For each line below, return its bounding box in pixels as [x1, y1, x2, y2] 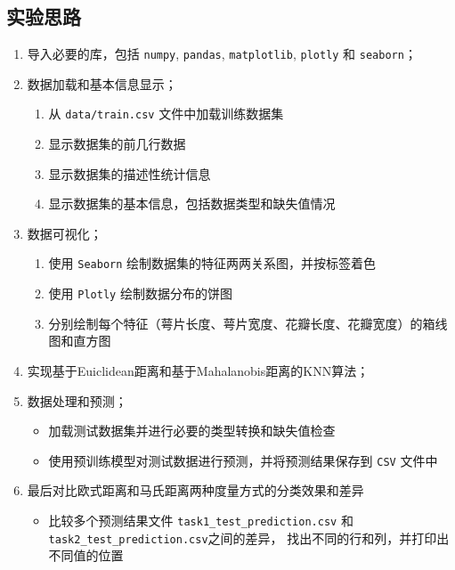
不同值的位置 [48, 546, 124, 565]
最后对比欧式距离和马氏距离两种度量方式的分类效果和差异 [27, 481, 364, 500]
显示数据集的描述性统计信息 [48, 164, 211, 183]
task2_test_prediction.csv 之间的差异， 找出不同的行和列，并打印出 [48, 528, 450, 547]
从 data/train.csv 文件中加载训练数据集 [48, 104, 284, 123]
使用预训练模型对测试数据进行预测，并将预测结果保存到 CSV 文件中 [48, 451, 438, 469]
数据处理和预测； [27, 391, 127, 410]
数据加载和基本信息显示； [27, 74, 177, 93]
